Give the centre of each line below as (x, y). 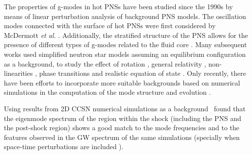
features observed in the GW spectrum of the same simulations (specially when (122, 137)
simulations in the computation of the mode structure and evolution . (108, 92)
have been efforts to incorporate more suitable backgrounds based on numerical (122, 82)
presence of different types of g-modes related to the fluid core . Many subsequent (126, 44)
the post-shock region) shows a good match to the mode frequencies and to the (122, 128)
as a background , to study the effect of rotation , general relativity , (105, 63)
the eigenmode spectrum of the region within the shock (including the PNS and (123, 118)
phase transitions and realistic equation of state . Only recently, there (143, 73)
